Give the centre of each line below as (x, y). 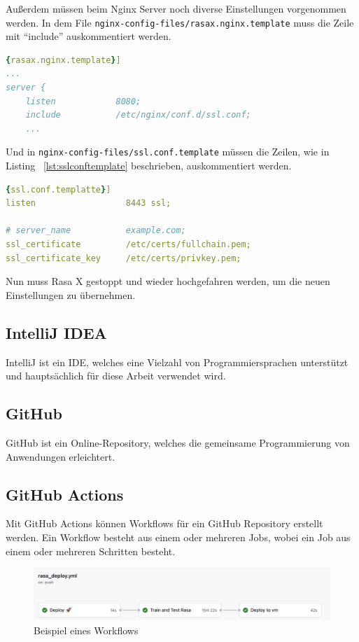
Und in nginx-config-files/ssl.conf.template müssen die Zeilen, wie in (168, 152)
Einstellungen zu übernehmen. (71, 294)
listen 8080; (83, 101)
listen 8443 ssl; (89, 203)
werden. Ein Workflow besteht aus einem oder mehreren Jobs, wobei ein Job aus (178, 537)
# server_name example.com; (96, 231)
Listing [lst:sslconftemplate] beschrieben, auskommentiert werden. (149, 166)
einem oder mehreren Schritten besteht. (91, 551)
